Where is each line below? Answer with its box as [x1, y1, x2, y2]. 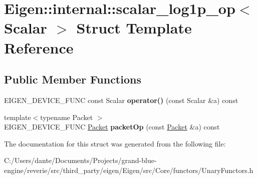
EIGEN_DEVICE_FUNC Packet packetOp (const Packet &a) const [4, 121, 220, 132]
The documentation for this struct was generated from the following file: [4, 138, 226, 148]
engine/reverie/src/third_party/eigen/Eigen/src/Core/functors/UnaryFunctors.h [4, 164, 253, 175]
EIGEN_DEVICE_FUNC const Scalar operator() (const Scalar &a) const [4, 94, 238, 105]
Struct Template [76, 17, 192, 38]
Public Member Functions [4, 71, 141, 87]
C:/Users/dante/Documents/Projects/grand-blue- [4, 155, 157, 165]
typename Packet [40, 111, 93, 122]
